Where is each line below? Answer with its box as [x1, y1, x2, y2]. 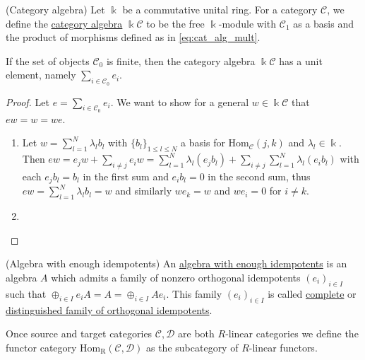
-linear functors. [249, 339, 318, 354]
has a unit [279, 53, 323, 68]
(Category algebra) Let [6, 2, 105, 16]
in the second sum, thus [208, 168, 311, 183]
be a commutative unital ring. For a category [122, 2, 318, 16]
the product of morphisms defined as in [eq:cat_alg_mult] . [6, 30, 261, 45]
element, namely [6, 67, 76, 82]
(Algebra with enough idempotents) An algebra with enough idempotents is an [6, 256, 347, 271]
